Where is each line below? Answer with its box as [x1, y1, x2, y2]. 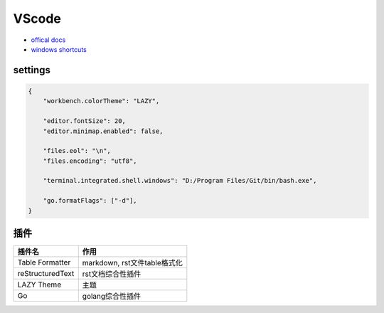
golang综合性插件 [82, 292, 142, 302]
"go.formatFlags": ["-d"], [43, 196, 138, 205]
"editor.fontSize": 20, [43, 117, 126, 125]
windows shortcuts [31, 45, 87, 53]
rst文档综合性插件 [82, 269, 142, 279]
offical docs [31, 36, 66, 44]
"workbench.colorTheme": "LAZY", [43, 97, 160, 105]
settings [13, 64, 51, 76]
